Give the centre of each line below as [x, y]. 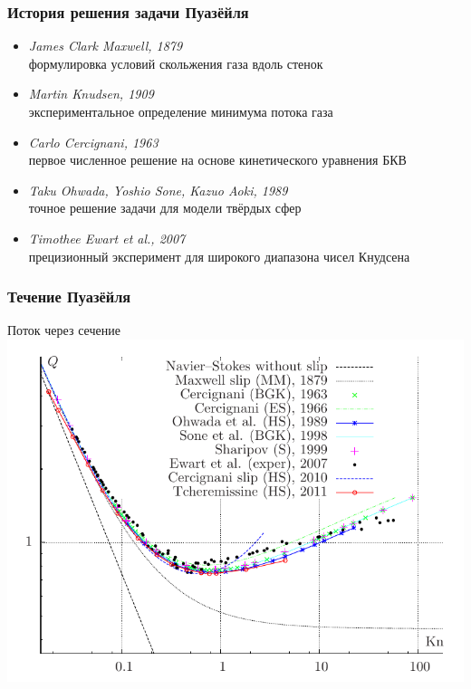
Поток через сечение [64, 330]
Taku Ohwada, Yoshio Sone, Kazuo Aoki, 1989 [158, 190]
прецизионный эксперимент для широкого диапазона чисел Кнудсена [219, 256]
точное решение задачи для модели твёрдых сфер [165, 208]
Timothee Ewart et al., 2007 [107, 238]
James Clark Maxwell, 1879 [106, 46]
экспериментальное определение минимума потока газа [181, 111]
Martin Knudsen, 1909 [91, 94]
